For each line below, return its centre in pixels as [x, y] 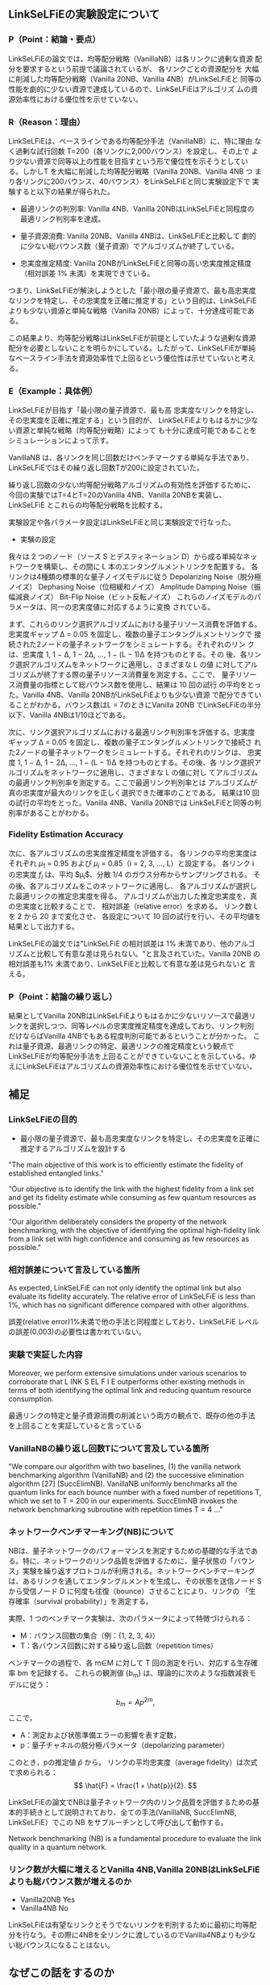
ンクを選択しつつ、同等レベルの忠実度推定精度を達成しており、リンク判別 [131, 1026]
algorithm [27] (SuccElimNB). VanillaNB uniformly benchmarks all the [123, 1484]
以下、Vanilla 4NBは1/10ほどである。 [69, 715]
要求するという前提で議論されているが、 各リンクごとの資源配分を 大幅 [141, 69]
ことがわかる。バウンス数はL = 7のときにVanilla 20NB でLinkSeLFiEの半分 [138, 705]
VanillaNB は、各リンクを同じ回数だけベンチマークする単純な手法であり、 [131, 458]
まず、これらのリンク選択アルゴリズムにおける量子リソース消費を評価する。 [135, 624]
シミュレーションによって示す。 [60, 441]
